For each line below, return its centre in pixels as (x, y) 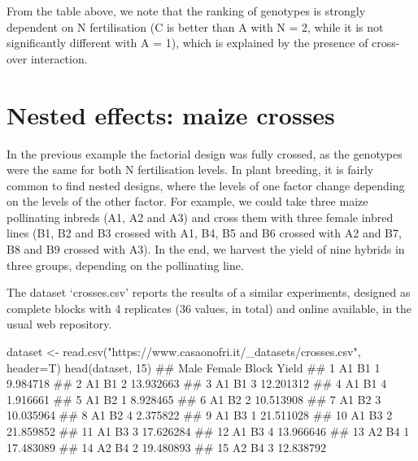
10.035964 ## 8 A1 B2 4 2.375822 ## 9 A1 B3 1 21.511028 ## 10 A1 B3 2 (200, 415)
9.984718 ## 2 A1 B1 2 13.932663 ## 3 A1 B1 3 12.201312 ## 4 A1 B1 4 (197, 383)
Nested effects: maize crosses (171, 114)
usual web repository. (59, 324)
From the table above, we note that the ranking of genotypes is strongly (186, 11)
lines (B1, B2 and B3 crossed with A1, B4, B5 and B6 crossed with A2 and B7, (204, 233)
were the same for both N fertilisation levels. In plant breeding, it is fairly (190, 170)
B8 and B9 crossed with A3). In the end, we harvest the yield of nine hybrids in (206, 249)
